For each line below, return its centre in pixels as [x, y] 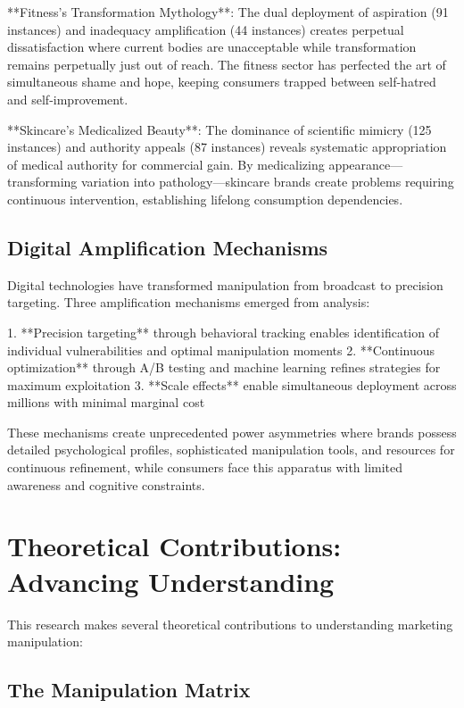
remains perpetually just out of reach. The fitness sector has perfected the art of [227, 64]
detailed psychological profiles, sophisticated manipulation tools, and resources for [231, 450]
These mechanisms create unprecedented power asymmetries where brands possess [232, 432]
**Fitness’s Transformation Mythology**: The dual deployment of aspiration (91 [228, 12]
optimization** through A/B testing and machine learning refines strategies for [224, 367]
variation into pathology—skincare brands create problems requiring [268, 182]
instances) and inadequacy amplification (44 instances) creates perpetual [206, 29]
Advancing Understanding [171, 581]
